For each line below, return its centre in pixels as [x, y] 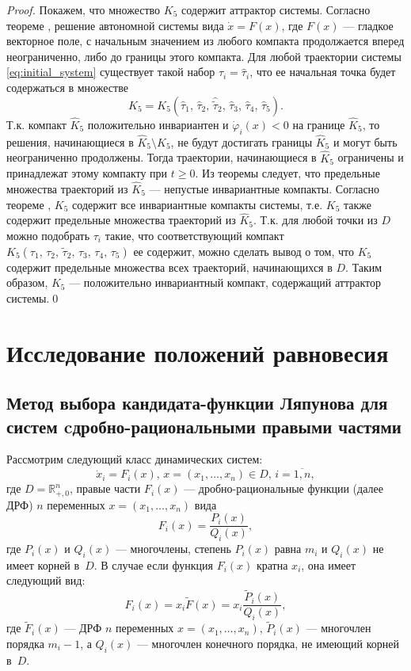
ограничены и [371, 157]
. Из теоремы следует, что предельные [287, 173]
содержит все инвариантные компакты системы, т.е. [198, 204]
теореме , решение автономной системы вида [115, 25]
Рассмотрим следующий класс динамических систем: [135, 459]
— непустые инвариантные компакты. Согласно [264, 189]
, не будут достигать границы [242, 141]
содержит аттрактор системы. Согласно [276, 10]
